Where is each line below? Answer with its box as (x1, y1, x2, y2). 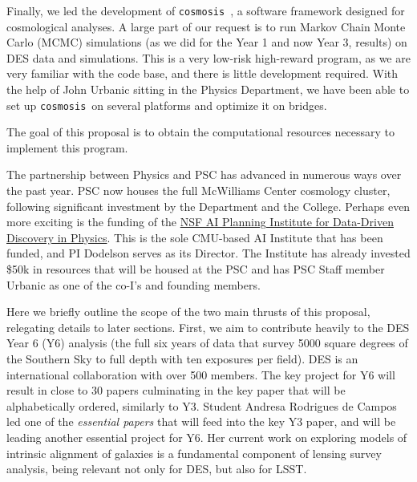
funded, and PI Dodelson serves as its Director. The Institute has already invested (6, 245, 411, 261)
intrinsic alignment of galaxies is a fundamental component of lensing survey (6, 444, 382, 461)
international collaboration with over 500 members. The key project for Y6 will (6, 366, 395, 383)
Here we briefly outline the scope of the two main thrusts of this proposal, (6, 303, 370, 320)
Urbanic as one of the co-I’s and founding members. (6, 276, 261, 293)
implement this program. (6, 139, 128, 156)
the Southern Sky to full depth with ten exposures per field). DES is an (6, 350, 358, 367)
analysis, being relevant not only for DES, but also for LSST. (6, 460, 307, 477)
